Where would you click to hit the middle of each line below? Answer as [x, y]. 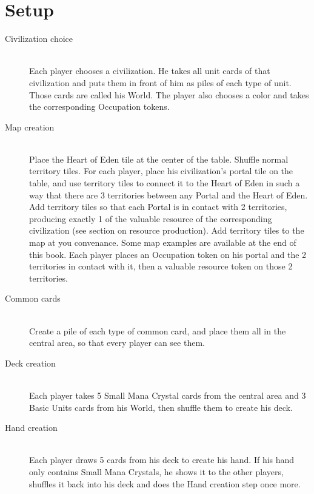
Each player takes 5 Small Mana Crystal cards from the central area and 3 [168, 395]
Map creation [30, 127]
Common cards [33, 298]
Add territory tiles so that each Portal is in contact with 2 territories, [158, 207]
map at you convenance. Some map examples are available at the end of [163, 242]
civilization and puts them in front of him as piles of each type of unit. [160, 82]
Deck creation [30, 363]
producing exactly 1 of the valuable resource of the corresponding [151, 218]
